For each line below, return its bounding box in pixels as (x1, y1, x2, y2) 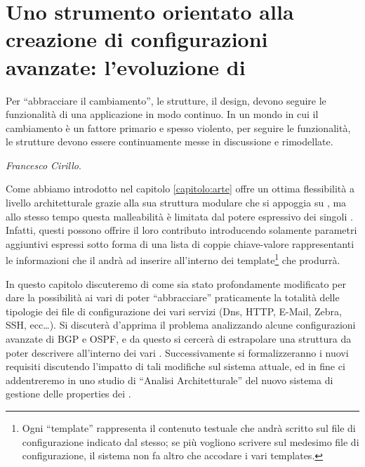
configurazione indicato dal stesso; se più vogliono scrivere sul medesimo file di (22, 434, 359, 449)
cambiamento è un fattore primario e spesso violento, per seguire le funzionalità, (6, 120, 351, 135)
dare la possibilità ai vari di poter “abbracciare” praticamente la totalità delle (6, 290, 340, 305)
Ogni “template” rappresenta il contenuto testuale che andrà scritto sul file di (22, 421, 356, 435)
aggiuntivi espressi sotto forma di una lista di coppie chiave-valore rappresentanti (6, 236, 354, 251)
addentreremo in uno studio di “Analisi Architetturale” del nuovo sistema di (6, 372, 333, 387)
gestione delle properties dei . (6, 386, 131, 401)
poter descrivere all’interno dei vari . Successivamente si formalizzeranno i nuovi (6, 345, 349, 360)
